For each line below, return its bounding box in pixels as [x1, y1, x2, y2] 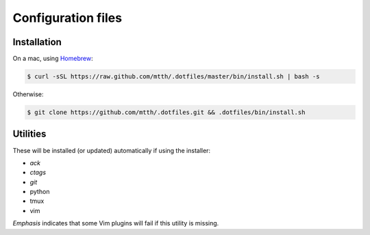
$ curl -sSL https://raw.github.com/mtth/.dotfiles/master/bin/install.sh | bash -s [27, 72, 320, 81]
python [29, 188, 50, 196]
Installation [12, 36, 62, 48]
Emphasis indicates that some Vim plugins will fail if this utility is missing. [12, 219, 219, 227]
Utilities [12, 128, 47, 140]
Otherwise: [12, 90, 44, 98]
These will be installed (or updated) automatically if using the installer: [12, 146, 211, 154]
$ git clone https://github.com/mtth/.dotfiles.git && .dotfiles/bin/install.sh [27, 109, 306, 116]
